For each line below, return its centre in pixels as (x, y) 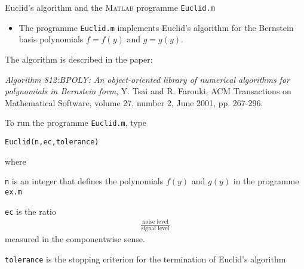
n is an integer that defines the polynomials (84, 181)
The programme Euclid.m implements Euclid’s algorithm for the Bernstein (156, 27)
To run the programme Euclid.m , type (76, 123)
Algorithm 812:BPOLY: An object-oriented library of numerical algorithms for (147, 79)
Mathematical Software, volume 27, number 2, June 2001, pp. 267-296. (134, 102)
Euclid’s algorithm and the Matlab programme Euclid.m (110, 7)
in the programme (266, 181)
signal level (155, 228)
